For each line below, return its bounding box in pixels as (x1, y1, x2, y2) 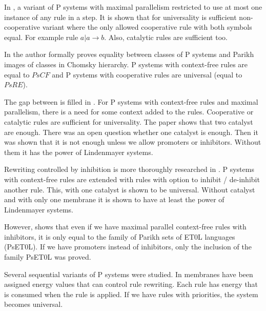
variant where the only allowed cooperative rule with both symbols (42, 22, 252, 32)
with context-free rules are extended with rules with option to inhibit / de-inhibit (4, 173, 260, 184)
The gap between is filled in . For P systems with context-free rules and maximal (4, 96, 258, 107)
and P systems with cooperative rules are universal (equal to (52, 69, 242, 80)
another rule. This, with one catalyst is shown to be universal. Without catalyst (4, 184, 255, 195)
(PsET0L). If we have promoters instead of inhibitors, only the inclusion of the (4, 241, 252, 252)
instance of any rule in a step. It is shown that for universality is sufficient (4, 11, 237, 22)
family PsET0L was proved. (4, 251, 91, 262)
